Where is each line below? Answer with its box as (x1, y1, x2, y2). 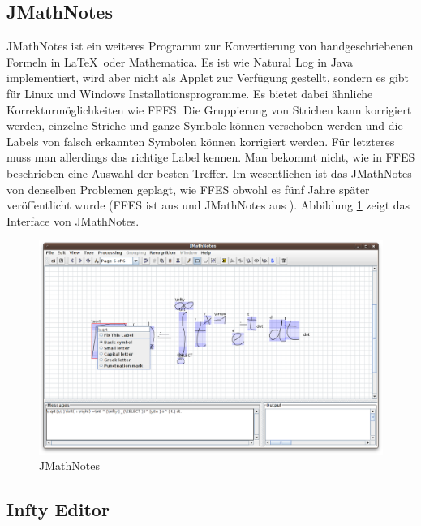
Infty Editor (6, 497, 110, 522)
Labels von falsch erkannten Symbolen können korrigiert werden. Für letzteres (6, 132, 395, 149)
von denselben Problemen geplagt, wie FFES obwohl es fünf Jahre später (6, 180, 370, 197)
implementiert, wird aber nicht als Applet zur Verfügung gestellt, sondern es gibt (6, 69, 410, 86)
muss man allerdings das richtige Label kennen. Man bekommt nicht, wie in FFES (6, 149, 415, 166)
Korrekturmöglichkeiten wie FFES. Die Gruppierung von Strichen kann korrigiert (6, 101, 412, 118)
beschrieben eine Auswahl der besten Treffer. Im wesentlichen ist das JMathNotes (6, 164, 412, 181)
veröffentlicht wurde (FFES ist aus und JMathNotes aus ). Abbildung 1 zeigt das (6, 196, 410, 213)
